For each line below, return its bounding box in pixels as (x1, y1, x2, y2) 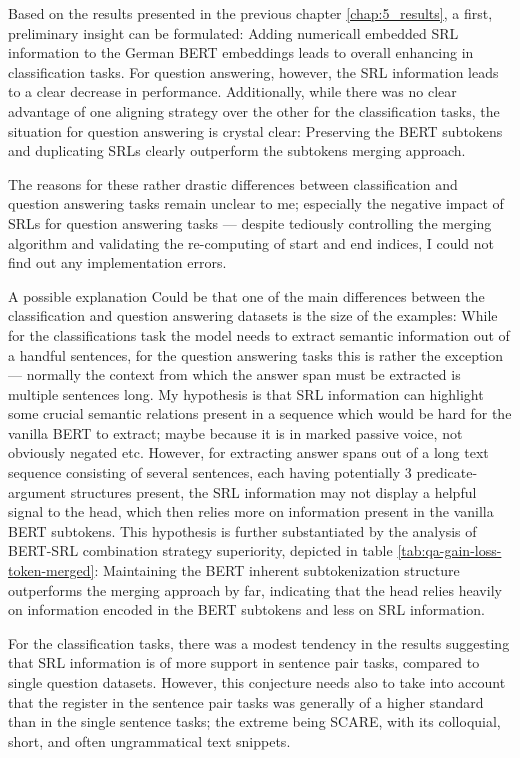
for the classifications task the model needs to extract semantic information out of (8, 324, 510, 345)
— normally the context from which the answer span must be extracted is (8, 364, 461, 385)
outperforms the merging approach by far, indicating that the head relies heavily (8, 579, 502, 600)
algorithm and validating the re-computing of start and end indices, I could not (8, 232, 495, 253)
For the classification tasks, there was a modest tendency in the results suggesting (8, 632, 510, 653)
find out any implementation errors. (8, 252, 227, 273)
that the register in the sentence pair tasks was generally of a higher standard (8, 691, 484, 712)
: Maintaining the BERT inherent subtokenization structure (94, 560, 460, 581)
